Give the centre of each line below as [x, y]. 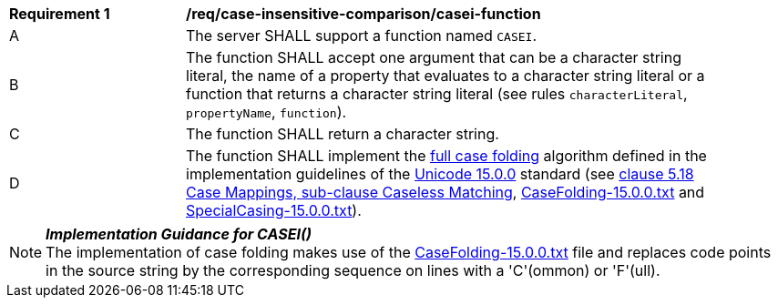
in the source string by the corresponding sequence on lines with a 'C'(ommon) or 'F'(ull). [353, 270]
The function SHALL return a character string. [343, 134]
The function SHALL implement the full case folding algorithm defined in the [446, 156]
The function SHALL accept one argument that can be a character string [434, 57]
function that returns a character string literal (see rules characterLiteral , [437, 94]
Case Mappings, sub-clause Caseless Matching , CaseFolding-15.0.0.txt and [445, 192]
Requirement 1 [60, 14]
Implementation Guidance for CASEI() [179, 234]
